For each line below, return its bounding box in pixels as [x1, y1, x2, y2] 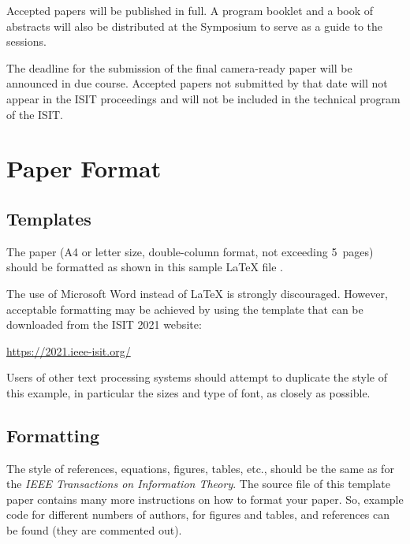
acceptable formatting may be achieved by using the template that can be [6, 300, 363, 317]
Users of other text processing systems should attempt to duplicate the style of [6, 369, 387, 386]
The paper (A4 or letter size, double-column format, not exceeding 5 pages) [6, 243, 374, 259]
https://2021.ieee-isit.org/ [6, 342, 131, 359]
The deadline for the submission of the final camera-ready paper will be [6, 59, 352, 76]
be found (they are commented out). [6, 522, 182, 538]
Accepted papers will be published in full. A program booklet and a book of [6, 2, 374, 18]
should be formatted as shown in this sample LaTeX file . [6, 259, 284, 275]
